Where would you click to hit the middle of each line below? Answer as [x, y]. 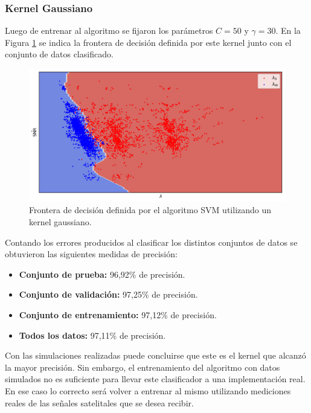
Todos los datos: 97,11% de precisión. [92, 335]
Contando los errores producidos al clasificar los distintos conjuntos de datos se [151, 242]
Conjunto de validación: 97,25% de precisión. [108, 294]
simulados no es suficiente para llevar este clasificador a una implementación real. [155, 379]
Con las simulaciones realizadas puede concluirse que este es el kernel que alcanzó [155, 355]
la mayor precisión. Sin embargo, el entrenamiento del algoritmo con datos [143, 367]
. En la [288, 30]
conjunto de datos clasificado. [59, 54]
